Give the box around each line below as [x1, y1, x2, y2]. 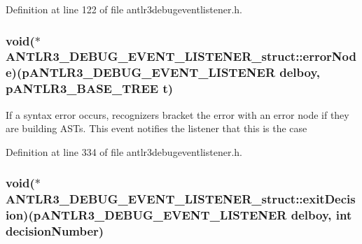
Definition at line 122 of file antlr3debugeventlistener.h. [6, 2, 242, 16]
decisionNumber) [6, 222, 104, 240]
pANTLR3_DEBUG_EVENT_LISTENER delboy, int [33, 206, 352, 224]
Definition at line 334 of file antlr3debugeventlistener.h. [6, 144, 242, 159]
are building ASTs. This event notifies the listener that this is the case [6, 121, 307, 136]
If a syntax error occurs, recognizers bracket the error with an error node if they [6, 107, 349, 122]
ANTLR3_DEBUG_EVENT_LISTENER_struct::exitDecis [6, 190, 356, 208]
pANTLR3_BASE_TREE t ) [6, 80, 174, 97]
